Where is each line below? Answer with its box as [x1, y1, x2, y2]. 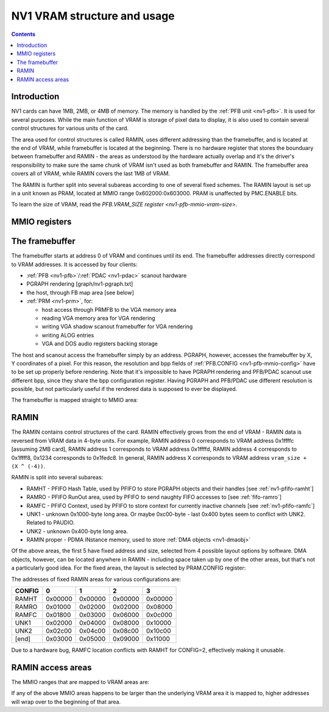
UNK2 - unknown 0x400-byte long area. [26, 527, 128, 535]
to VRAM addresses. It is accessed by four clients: [11, 261, 138, 268]
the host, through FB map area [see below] [26, 289, 134, 296]
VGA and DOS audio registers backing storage [41, 340, 158, 347]
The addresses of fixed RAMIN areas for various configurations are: [11, 576, 182, 583]
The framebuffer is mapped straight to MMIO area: [11, 397, 138, 404]
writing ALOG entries [41, 331, 94, 339]
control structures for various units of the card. [11, 125, 129, 132]
